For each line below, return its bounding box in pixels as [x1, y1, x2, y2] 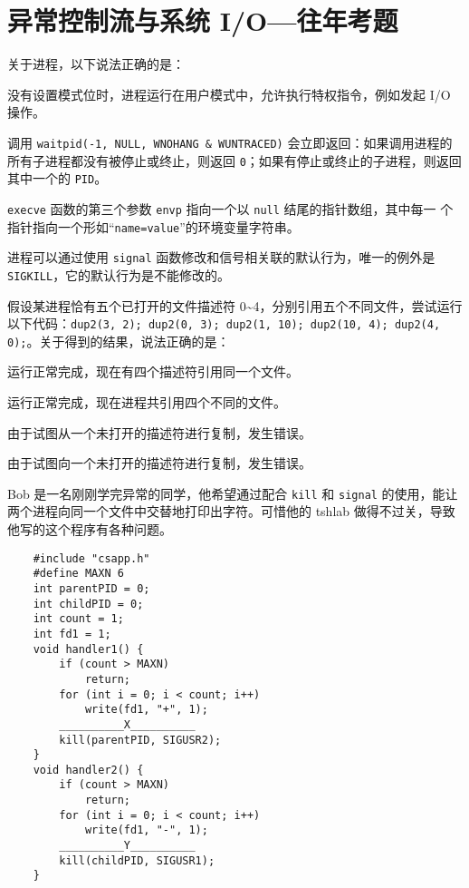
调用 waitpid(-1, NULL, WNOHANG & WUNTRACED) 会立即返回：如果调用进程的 [7, 132, 453, 151]
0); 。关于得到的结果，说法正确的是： [7, 331, 230, 350]
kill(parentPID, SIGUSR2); [59, 733, 222, 747]
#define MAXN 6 [33, 567, 124, 581]
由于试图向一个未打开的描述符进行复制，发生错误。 [7, 454, 311, 473]
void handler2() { [33, 763, 144, 776]
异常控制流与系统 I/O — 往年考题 [7, 2, 398, 39]
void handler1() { [33, 642, 144, 656]
